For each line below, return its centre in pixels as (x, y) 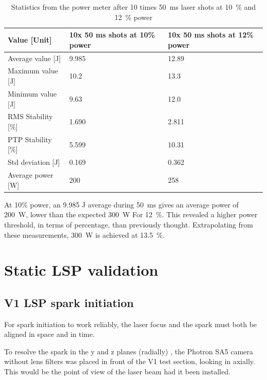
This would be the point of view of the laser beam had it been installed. (117, 372)
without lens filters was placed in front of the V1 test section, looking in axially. (130, 361)
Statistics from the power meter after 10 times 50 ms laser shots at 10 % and (133, 7)
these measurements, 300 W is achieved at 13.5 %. (84, 234)
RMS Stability (30, 116)
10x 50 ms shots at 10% (112, 35)
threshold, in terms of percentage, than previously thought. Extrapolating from (129, 224)
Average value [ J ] (34, 58)
